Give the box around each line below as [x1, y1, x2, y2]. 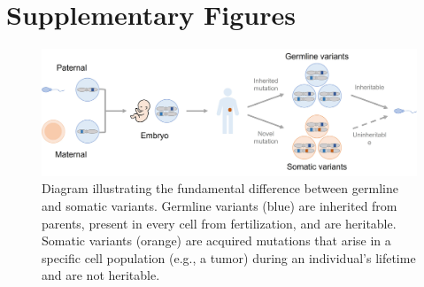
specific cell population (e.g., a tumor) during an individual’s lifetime [42, 248, 416, 267]
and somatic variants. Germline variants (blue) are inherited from [42, 196, 397, 214]
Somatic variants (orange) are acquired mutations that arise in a [42, 231, 391, 250]
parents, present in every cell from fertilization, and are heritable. [42, 213, 397, 232]
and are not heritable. [42, 266, 160, 284]
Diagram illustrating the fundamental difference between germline [42, 179, 398, 198]
